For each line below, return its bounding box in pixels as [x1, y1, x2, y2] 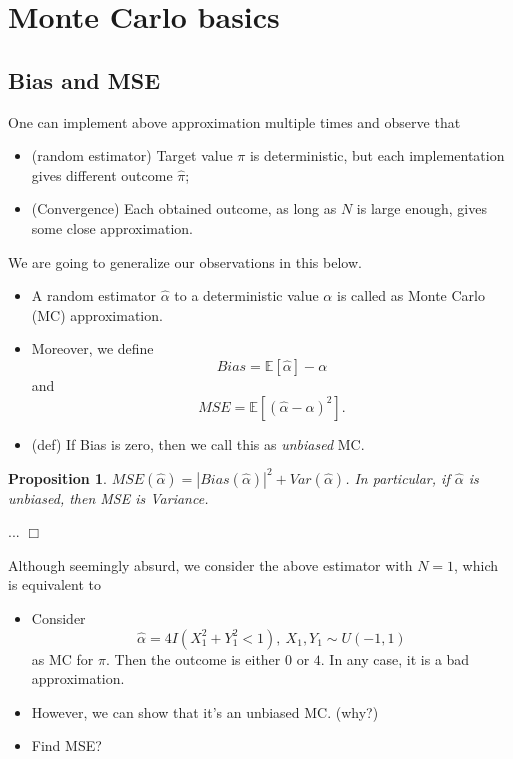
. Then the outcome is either [106, 648, 281, 669]
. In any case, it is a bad [320, 648, 470, 669]
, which [454, 554, 498, 575]
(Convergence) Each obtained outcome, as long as [31, 198, 337, 219]
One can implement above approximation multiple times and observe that [8, 111, 461, 132]
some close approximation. [31, 217, 193, 238]
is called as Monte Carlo [336, 285, 485, 306]
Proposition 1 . [8, 467, 107, 488]
